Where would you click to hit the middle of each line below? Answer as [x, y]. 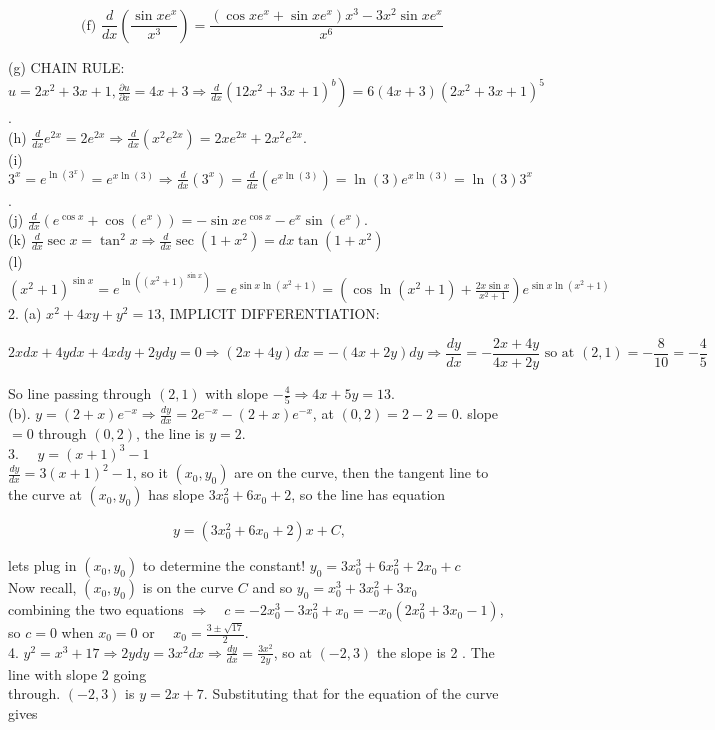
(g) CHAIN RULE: [66, 66]
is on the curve [188, 587]
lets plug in [42, 565]
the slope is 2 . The [435, 651]
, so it [150, 472]
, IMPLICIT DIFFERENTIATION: [270, 313]
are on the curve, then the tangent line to [361, 472]
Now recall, [42, 587]
